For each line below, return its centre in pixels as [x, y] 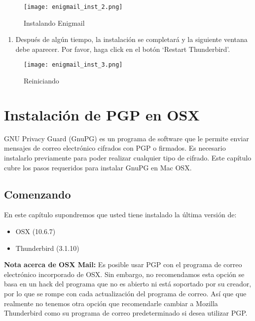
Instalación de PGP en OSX [102, 114]
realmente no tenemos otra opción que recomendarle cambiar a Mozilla [111, 303]
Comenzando [37, 194]
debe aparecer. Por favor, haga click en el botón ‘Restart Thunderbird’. [123, 49]
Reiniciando [41, 81]
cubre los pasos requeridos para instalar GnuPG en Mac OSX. [98, 167]
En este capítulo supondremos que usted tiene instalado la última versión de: [120, 215]
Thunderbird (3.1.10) [47, 248]
